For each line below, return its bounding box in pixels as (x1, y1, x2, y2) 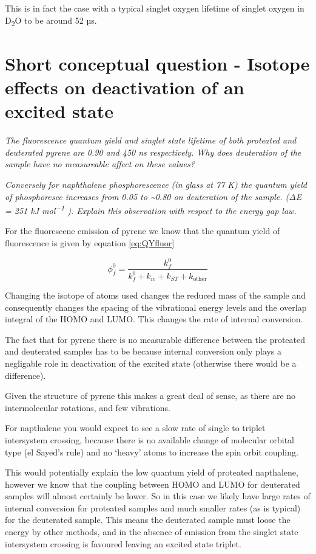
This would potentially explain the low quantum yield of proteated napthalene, (5, 466, 298, 479)
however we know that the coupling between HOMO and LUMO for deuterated (5, 477, 300, 490)
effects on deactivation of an (5, 75, 244, 100)
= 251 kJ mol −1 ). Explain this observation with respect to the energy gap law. (5, 203, 297, 216)
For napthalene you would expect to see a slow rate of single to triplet (5, 421, 266, 434)
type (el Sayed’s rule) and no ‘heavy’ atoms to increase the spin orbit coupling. (5, 445, 298, 458)
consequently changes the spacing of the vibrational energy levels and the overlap (5, 300, 307, 313)
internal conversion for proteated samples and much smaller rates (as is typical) (5, 501, 301, 514)
